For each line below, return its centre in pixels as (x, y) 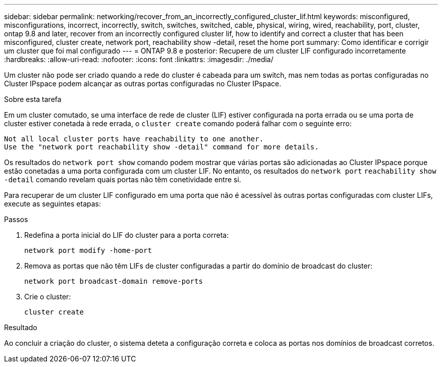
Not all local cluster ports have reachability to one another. (134, 139)
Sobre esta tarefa (33, 99)
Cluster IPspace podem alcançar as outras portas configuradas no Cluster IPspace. (143, 84)
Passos (16, 219)
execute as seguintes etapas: (53, 204)
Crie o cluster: (48, 297)
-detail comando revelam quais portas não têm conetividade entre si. (123, 179)
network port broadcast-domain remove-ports (114, 281)
